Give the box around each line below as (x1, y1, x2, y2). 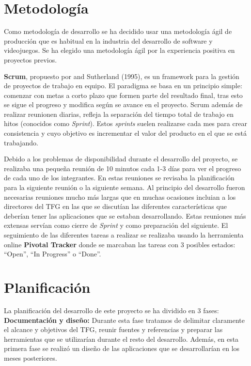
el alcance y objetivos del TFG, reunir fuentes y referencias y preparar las (4, 324, 223, 334)
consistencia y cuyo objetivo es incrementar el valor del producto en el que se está (4, 128, 247, 138)
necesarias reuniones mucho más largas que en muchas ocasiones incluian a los (4, 191, 236, 202)
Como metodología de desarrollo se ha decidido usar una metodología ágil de (4, 26, 232, 36)
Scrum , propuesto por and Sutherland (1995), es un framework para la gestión (4, 71, 239, 81)
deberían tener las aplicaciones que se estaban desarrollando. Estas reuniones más (4, 210, 246, 221)
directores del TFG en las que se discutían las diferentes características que (4, 201, 227, 211)
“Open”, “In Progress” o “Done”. (4, 249, 101, 259)
